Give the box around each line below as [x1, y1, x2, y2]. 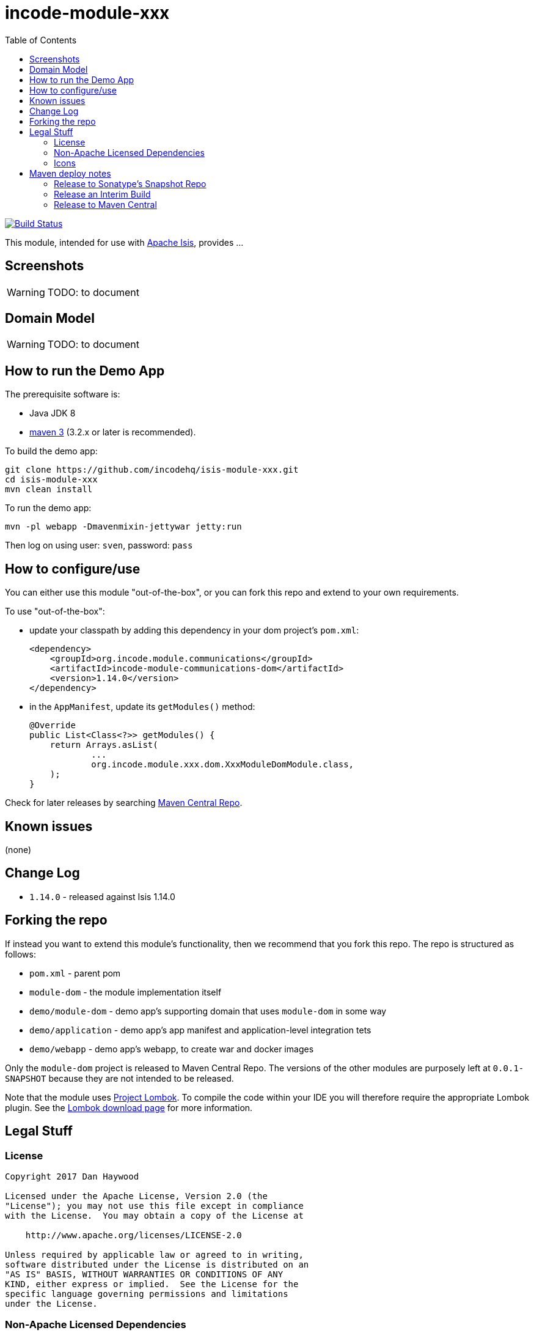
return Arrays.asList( [49, 740, 158, 750]
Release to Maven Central [54, 199, 157, 210]
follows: [5, 948, 36, 959]
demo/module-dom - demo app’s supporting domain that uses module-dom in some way [29, 1005, 387, 1016]
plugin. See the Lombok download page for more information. [5, 1102, 253, 1113]
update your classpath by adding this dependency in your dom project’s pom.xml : [29, 625, 359, 636]
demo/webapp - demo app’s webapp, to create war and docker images [29, 1043, 314, 1054]
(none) [5, 844, 32, 855]
